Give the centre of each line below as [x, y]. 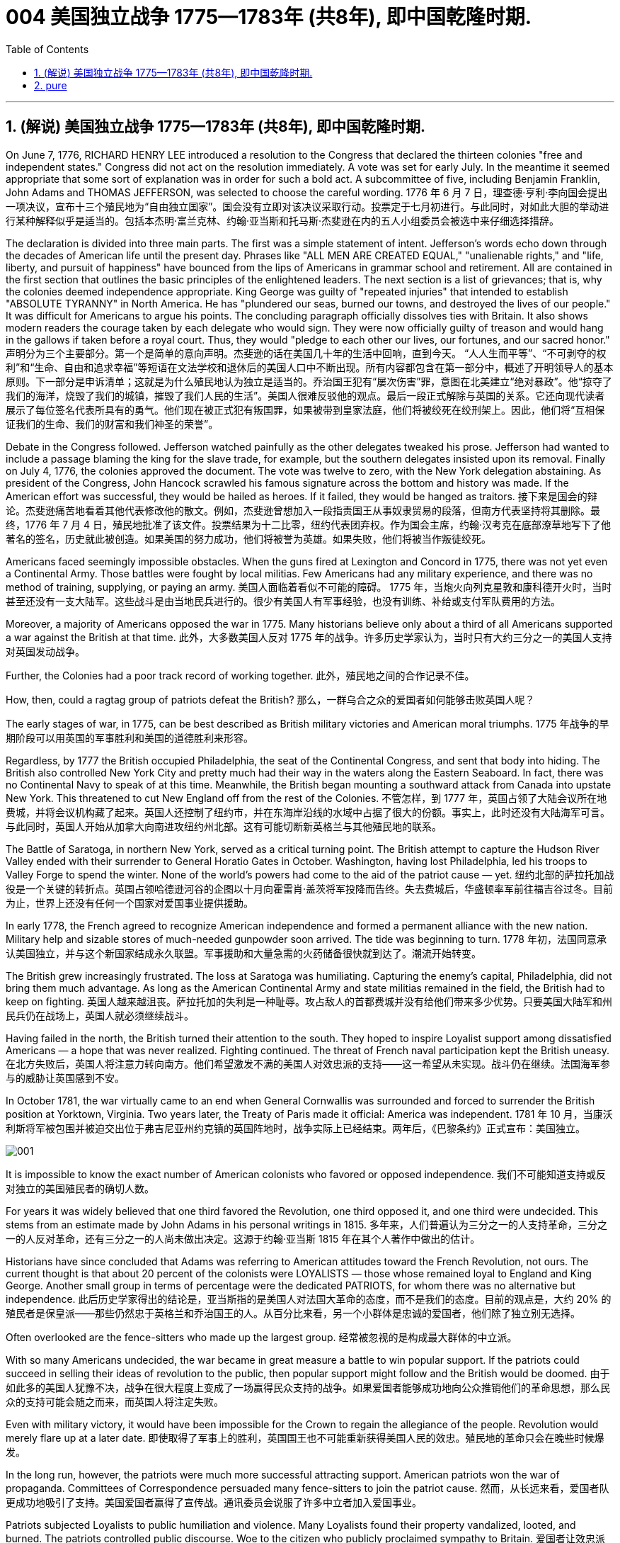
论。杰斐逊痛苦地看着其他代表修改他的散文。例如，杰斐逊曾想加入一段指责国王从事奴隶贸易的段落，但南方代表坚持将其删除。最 [303, 510]
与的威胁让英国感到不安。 [65, 1078]
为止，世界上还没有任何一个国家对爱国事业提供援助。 [130, 903]
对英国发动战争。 [45, 651]
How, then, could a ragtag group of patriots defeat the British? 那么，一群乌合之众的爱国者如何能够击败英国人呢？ [270, 699]
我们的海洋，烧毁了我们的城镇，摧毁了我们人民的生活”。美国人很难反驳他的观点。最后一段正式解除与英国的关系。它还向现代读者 [305, 395]
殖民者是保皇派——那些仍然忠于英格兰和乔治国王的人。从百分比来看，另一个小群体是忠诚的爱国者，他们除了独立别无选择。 [293, 1313]
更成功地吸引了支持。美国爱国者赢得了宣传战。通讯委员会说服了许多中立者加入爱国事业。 [214, 1502]
